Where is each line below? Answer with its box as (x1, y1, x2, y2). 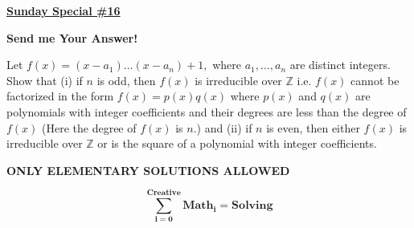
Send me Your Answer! (6, 29, 138, 46)
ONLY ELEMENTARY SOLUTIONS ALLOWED (6, 161, 290, 178)
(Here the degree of (42, 119, 137, 136)
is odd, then (96, 71, 156, 88)
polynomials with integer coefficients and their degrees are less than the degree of (6, 103, 407, 120)
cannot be (350, 71, 400, 88)
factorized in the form (6, 88, 114, 104)
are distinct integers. (289, 56, 391, 73)
